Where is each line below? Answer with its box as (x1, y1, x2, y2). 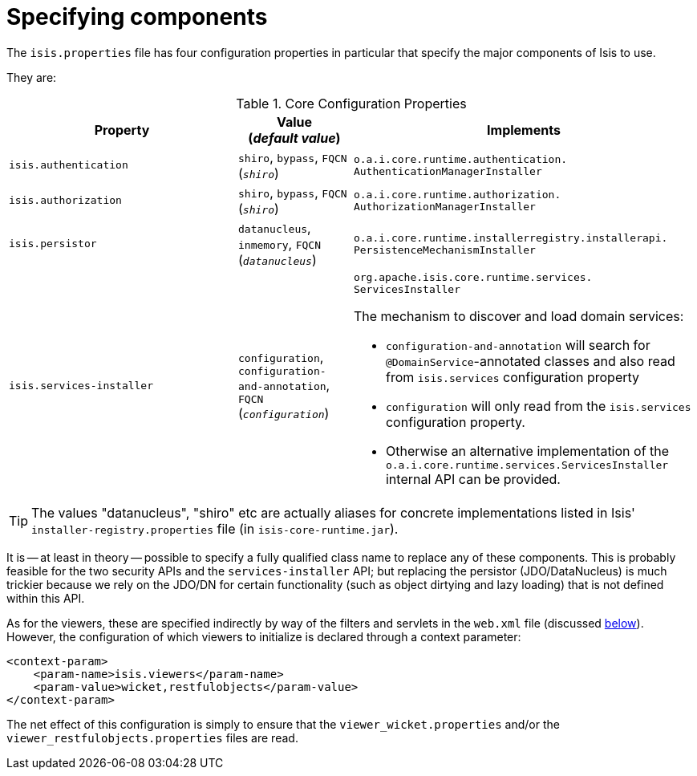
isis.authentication (9, 159, 128, 172)
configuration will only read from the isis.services (385, 397, 691, 414)
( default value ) (248, 129, 341, 146)
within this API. (6, 591, 85, 605)
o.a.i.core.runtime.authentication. (353, 152, 568, 165)
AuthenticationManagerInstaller (353, 165, 542, 177)
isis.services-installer (9, 379, 154, 392)
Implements (487, 121, 561, 138)
